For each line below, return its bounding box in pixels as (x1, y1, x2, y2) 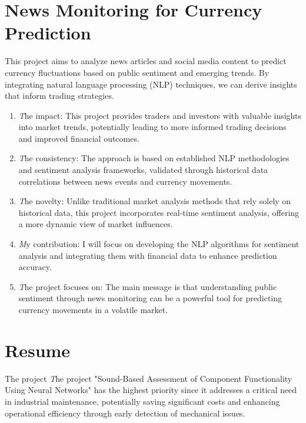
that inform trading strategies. (5, 89, 114, 102)
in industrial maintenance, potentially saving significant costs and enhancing (5, 395, 280, 407)
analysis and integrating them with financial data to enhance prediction (18, 249, 277, 261)
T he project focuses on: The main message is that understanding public (18, 280, 277, 292)
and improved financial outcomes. (18, 132, 139, 144)
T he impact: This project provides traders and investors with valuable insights (18, 109, 301, 121)
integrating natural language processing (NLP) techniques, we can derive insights (5, 78, 297, 90)
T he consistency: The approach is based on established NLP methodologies (18, 152, 290, 164)
